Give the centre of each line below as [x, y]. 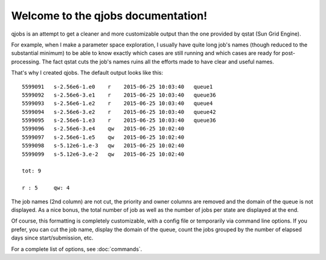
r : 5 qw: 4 [46, 188]
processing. [26, 62]
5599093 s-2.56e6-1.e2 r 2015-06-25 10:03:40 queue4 [117, 103]
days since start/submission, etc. [52, 238]
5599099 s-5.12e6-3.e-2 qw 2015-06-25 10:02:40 [103, 154]
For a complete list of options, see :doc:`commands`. [77, 249]
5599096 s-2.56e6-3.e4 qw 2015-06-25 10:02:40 [103, 129]
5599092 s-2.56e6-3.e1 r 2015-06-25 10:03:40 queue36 [119, 95]
